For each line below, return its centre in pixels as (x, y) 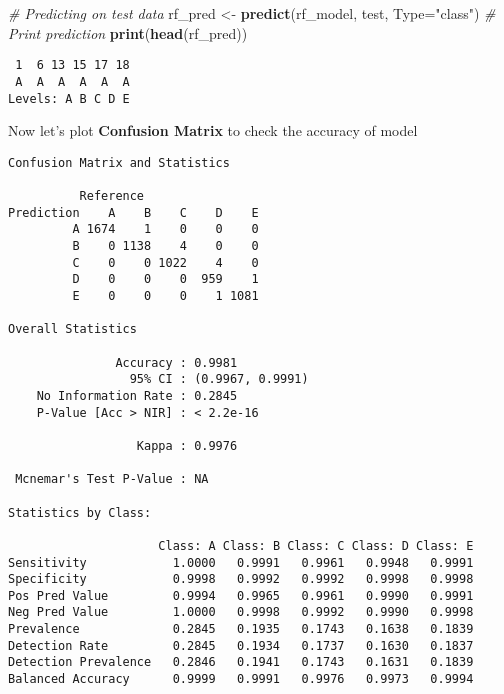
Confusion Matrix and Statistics (119, 162)
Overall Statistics (72, 329)
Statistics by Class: (80, 512)
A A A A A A (72, 81)
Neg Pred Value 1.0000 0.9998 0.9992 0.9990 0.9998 (241, 612)
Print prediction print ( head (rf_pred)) (128, 32)
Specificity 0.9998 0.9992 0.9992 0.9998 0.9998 (241, 579)
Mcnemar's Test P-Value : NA (112, 479)
